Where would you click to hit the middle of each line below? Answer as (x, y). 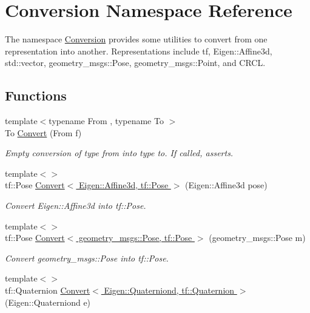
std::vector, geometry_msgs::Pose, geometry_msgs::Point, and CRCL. (135, 63)
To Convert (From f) (43, 132)
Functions (36, 95)
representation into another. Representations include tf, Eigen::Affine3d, (139, 51)
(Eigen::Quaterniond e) (48, 302)
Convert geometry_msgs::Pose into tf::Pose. (87, 258)
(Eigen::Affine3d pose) (226, 185)
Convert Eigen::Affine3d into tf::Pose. (76, 206)
